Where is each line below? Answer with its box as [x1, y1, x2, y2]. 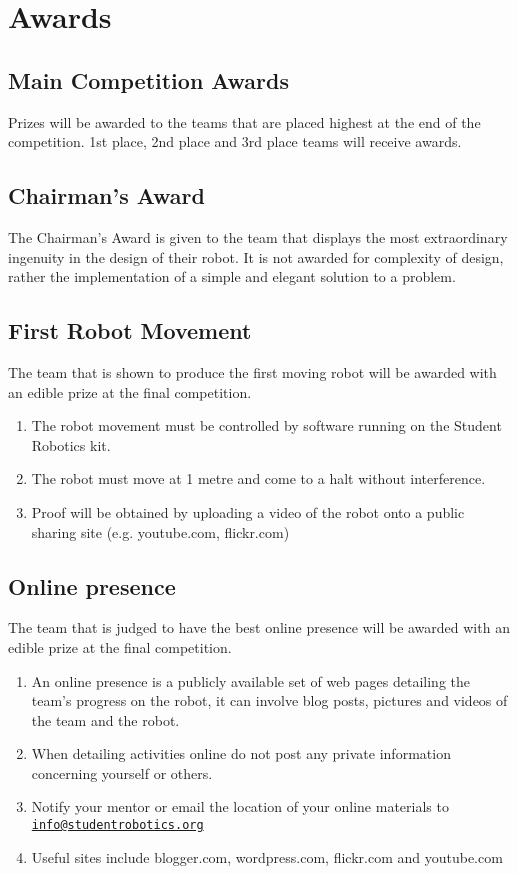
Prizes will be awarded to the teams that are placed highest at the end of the [8, 111, 481, 132]
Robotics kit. [31, 434, 111, 455]
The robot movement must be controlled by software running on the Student [31, 415, 502, 436]
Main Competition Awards [8, 64, 289, 95]
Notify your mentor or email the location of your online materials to [31, 796, 449, 817]
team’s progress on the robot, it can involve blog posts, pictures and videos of [31, 690, 508, 711]
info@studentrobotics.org [31, 818, 204, 833]
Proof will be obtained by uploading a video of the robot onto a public [31, 501, 465, 522]
